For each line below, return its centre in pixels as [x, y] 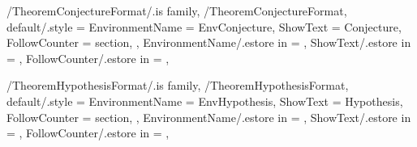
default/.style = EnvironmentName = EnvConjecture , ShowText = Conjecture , [204, 26]
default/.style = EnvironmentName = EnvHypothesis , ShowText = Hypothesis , [205, 101]
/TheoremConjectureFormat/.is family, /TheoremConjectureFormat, [177, 10]
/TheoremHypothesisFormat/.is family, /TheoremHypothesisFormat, [178, 85]
